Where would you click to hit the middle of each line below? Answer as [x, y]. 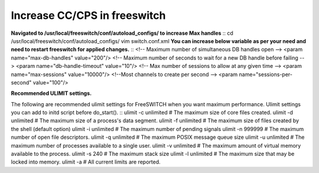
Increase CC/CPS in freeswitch [88, 15]
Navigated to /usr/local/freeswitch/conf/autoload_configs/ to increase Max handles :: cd [122, 33]
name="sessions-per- [266, 74]
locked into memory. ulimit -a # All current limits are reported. [86, 162]
